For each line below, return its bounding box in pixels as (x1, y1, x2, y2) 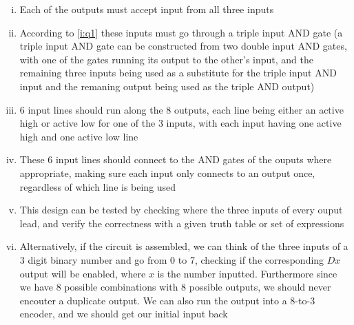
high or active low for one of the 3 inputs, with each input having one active (19, 116, 342, 130)
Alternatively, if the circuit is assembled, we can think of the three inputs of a (19, 239, 348, 253)
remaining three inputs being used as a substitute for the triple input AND (19, 65, 337, 80)
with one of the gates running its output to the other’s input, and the (19, 52, 313, 66)
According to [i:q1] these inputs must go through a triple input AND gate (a (19, 25, 343, 39)
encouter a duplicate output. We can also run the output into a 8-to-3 (19, 293, 315, 307)
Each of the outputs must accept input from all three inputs (19, 2, 274, 16)
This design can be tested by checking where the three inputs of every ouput (19, 202, 343, 217)
